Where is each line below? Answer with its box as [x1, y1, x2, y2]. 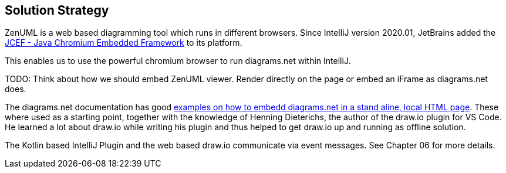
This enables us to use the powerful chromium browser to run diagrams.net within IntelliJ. [5, 56, 351, 66]
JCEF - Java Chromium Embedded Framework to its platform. [5, 38, 242, 48]
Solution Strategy [5, 3, 109, 18]
